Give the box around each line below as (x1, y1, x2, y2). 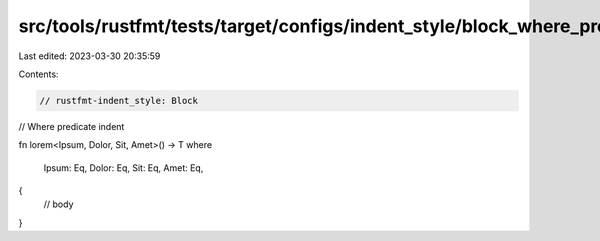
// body (43, 198, 74, 210)
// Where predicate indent (18, 120, 125, 132)
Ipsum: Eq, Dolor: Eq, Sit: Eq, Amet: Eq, (43, 161, 204, 174)
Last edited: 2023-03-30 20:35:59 (18, 50, 161, 62)
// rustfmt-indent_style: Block (39, 95, 199, 106)
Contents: (18, 68, 59, 80)
